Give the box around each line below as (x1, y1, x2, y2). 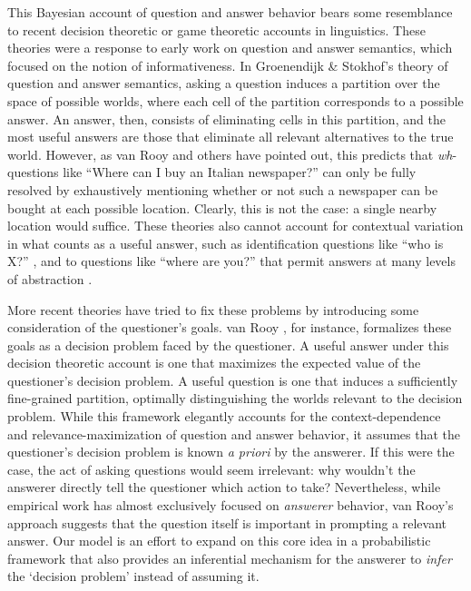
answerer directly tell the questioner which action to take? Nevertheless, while (7, 478, 441, 497)
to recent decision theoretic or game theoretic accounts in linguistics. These (7, 20, 426, 39)
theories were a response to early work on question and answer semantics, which (7, 38, 453, 57)
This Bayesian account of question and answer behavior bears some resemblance (7, 3, 453, 21)
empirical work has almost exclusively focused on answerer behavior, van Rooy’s (7, 496, 454, 515)
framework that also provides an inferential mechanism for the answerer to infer (7, 548, 452, 567)
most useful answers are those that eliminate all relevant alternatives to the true (7, 127, 454, 146)
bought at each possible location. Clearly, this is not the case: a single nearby (7, 198, 437, 217)
